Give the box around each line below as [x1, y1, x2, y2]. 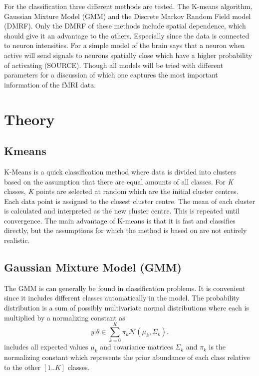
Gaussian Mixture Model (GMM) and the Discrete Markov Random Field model [4, 10, 251, 21]
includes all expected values [4, 341, 88, 352]
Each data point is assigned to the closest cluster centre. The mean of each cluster [4, 195, 256, 206]
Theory [4, 108, 55, 129]
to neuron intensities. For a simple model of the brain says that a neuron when [4, 40, 245, 50]
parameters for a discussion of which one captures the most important [4, 69, 218, 80]
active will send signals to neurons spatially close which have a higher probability [4, 49, 253, 60]
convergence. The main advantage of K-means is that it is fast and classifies [4, 215, 236, 225]
